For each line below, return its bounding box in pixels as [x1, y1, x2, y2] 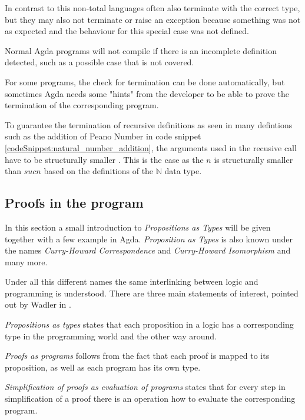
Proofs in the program [5, 194, 144, 212]
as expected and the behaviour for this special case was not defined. [5, 25, 250, 37]
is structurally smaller [214, 153, 293, 165]
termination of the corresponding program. [5, 99, 159, 111]
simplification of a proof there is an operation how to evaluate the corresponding [5, 392, 296, 405]
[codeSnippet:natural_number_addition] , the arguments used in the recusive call [5, 141, 297, 154]
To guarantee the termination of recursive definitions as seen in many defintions [5, 118, 293, 131]
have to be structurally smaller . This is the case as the [5, 153, 204, 165]
